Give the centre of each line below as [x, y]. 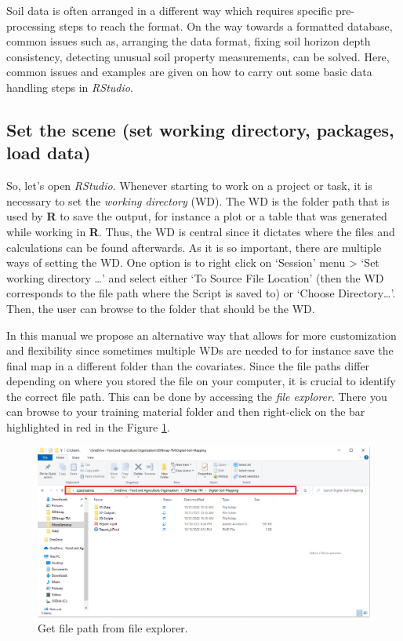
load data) [49, 153]
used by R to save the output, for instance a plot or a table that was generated [197, 216]
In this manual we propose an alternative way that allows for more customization [201, 335]
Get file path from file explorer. [113, 628]
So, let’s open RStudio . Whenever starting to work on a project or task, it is [189, 186]
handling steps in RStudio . [70, 87]
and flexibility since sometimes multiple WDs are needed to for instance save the [200, 350]
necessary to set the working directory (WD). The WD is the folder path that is [198, 200]
